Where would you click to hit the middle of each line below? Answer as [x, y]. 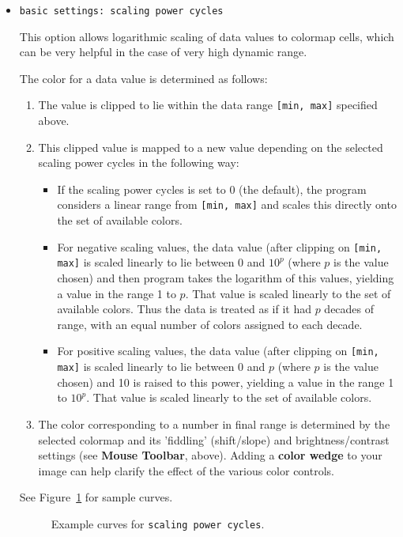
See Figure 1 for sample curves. [96, 497]
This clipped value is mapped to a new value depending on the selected [211, 147]
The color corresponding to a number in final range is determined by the [214, 424]
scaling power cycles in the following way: [139, 163]
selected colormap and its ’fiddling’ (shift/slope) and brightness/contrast [214, 439]
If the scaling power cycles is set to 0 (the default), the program [212, 189]
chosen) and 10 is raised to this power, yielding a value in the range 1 [226, 382]
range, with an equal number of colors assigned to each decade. [210, 324]
